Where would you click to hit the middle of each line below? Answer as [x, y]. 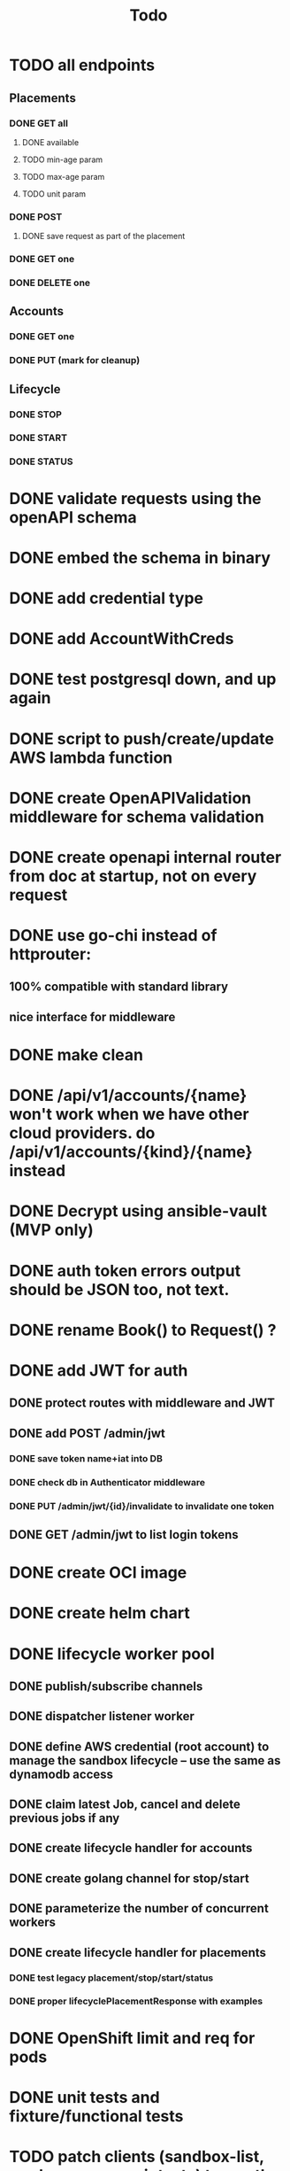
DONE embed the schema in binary [140, 558]
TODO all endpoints [82, 65]
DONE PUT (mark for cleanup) [75, 361]
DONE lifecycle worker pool [112, 1654]
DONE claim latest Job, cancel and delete [125, 1805]
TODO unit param [54, 194]
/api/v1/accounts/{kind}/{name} [131, 1152]
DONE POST [36, 216]
